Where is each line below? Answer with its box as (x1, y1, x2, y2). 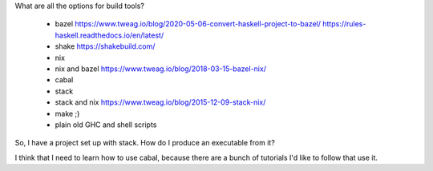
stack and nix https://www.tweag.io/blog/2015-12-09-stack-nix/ (55, 97, 266, 107)
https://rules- (322, 19, 366, 29)
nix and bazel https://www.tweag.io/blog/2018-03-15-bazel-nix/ (55, 64, 266, 74)
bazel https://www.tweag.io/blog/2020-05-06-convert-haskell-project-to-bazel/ (55, 19, 321, 29)
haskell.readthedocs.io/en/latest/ (55, 30, 164, 40)
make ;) (55, 109, 80, 118)
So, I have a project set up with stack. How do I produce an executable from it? (14, 138, 276, 148)
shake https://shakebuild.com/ (55, 42, 156, 51)
